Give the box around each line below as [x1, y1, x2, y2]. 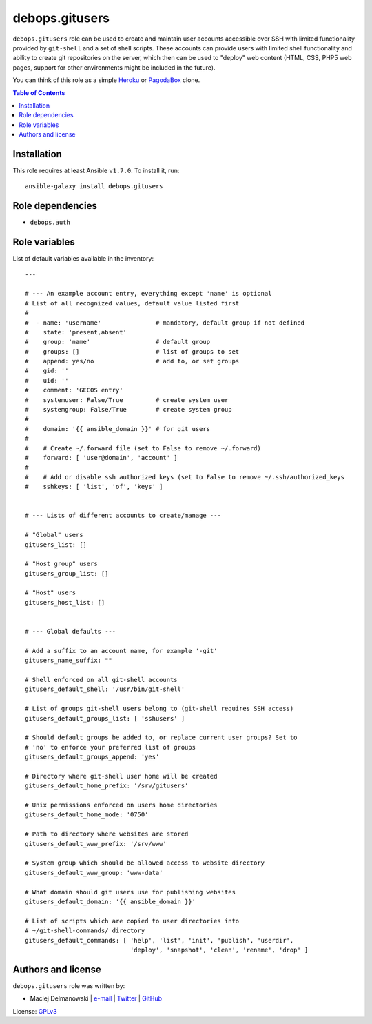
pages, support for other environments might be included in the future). [12, 63, 216, 72]
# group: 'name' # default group [25, 338, 210, 346]
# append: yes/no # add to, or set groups [25, 357, 240, 365]
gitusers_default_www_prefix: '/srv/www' [25, 840, 167, 847]
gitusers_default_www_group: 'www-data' [25, 869, 163, 876]
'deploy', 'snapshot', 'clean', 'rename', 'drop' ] [130, 945, 309, 954]
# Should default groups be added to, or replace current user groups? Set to [25, 734, 298, 741]
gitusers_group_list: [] [25, 570, 109, 577]
